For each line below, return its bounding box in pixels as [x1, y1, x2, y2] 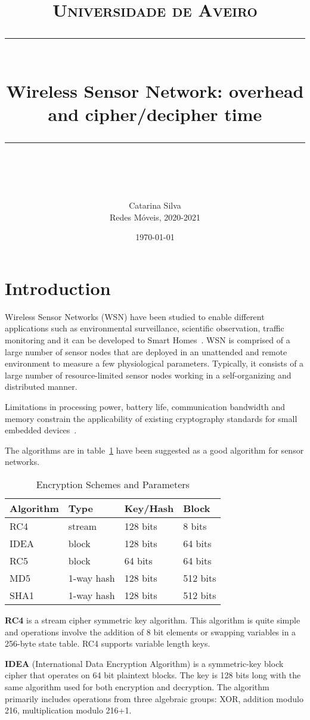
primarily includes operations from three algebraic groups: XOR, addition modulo [5, 692, 303, 705]
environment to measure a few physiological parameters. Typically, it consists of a [5, 357, 304, 370]
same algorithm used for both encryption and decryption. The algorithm [5, 680, 269, 693]
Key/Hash [124, 501, 174, 515]
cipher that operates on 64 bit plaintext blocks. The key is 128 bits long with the [5, 669, 301, 681]
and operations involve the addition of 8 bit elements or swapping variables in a [5, 625, 296, 638]
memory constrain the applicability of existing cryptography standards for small [5, 412, 297, 424]
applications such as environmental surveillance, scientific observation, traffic [5, 322, 284, 334]
